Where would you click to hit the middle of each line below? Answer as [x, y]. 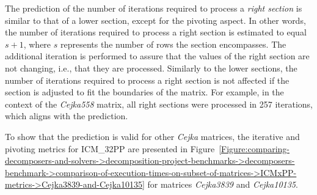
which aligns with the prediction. [67, 116]
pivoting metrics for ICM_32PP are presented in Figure [110, 148]
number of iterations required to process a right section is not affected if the [147, 80]
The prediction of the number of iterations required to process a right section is [154, 8]
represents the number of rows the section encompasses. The [173, 44]
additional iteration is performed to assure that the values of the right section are [157, 56]
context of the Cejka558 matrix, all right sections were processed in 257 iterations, [159, 104]
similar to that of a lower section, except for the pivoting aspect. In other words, [155, 20]
